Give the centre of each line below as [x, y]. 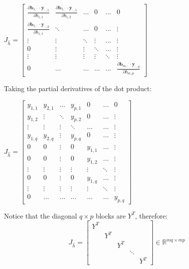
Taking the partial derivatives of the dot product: [78, 88]
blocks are [111, 215]
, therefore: [151, 215]
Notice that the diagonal [41, 215]
